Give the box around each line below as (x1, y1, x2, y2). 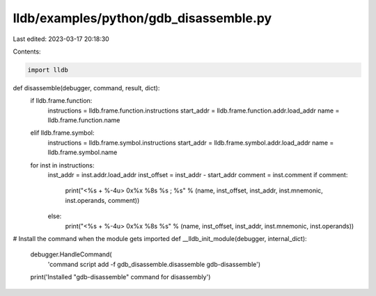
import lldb (27, 66, 69, 74)
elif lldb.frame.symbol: (30, 129, 95, 137)
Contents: (13, 47, 41, 56)
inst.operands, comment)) (65, 196, 140, 204)
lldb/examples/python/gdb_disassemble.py (13, 10, 272, 26)
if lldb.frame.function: (30, 97, 93, 105)
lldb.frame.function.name (47, 116, 120, 124)
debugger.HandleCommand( (30, 250, 112, 258)
